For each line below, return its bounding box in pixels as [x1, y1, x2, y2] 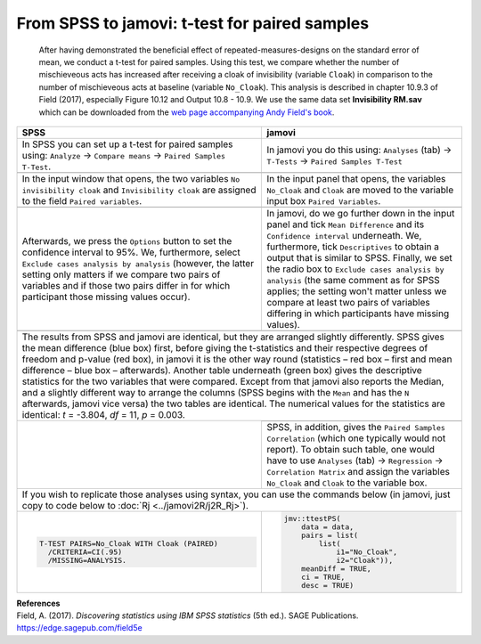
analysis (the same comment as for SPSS [266, 273, 440, 286]
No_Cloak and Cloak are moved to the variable [266, 183, 454, 196]
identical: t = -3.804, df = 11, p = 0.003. [21, 408, 186, 420]
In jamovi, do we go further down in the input [266, 207, 455, 219]
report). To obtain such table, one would [266, 443, 436, 455]
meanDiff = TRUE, [301, 564, 371, 574]
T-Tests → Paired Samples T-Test [266, 154, 403, 167]
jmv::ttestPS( [283, 513, 341, 523]
